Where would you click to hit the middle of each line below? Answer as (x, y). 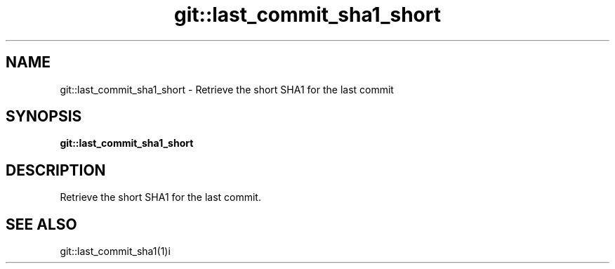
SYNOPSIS (44, 117)
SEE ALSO (41, 224)
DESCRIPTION (56, 170)
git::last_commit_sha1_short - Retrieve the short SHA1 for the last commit (227, 89)
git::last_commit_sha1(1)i (115, 251)
